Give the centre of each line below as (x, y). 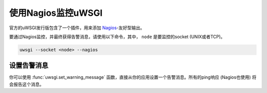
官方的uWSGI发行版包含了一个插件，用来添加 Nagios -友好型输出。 (77, 28)
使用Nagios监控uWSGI (56, 13)
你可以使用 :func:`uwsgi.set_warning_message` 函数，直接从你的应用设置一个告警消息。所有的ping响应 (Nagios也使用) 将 (133, 77)
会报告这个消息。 (26, 84)
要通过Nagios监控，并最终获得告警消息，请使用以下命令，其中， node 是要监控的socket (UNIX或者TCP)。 (117, 37)
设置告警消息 (29, 66)
